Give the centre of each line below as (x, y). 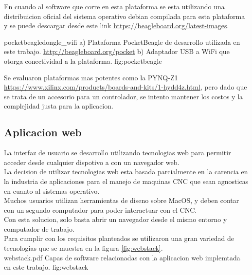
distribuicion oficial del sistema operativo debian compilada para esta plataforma (125, 16)
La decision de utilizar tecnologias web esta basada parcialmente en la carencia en (126, 172)
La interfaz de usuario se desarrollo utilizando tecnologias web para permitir (117, 153)
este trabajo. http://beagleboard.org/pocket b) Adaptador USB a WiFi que (117, 51)
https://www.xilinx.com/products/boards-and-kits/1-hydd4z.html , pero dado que (126, 87)
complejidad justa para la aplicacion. (59, 106)
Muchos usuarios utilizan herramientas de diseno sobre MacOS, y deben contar (122, 200)
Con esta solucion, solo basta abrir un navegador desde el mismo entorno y (116, 219)
